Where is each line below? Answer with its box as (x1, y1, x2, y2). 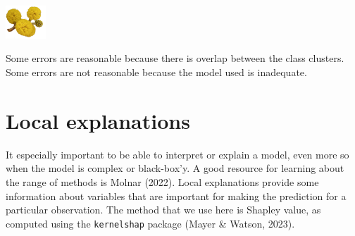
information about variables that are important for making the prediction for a (6, 188, 347, 203)
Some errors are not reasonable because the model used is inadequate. (6, 65, 307, 79)
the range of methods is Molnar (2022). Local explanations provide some (6, 174, 319, 189)
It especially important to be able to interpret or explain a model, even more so (6, 147, 349, 161)
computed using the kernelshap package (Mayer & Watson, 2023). (6, 216, 295, 230)
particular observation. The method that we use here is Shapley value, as (6, 202, 321, 217)
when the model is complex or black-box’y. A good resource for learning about (6, 161, 344, 175)
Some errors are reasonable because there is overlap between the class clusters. (6, 51, 344, 66)
